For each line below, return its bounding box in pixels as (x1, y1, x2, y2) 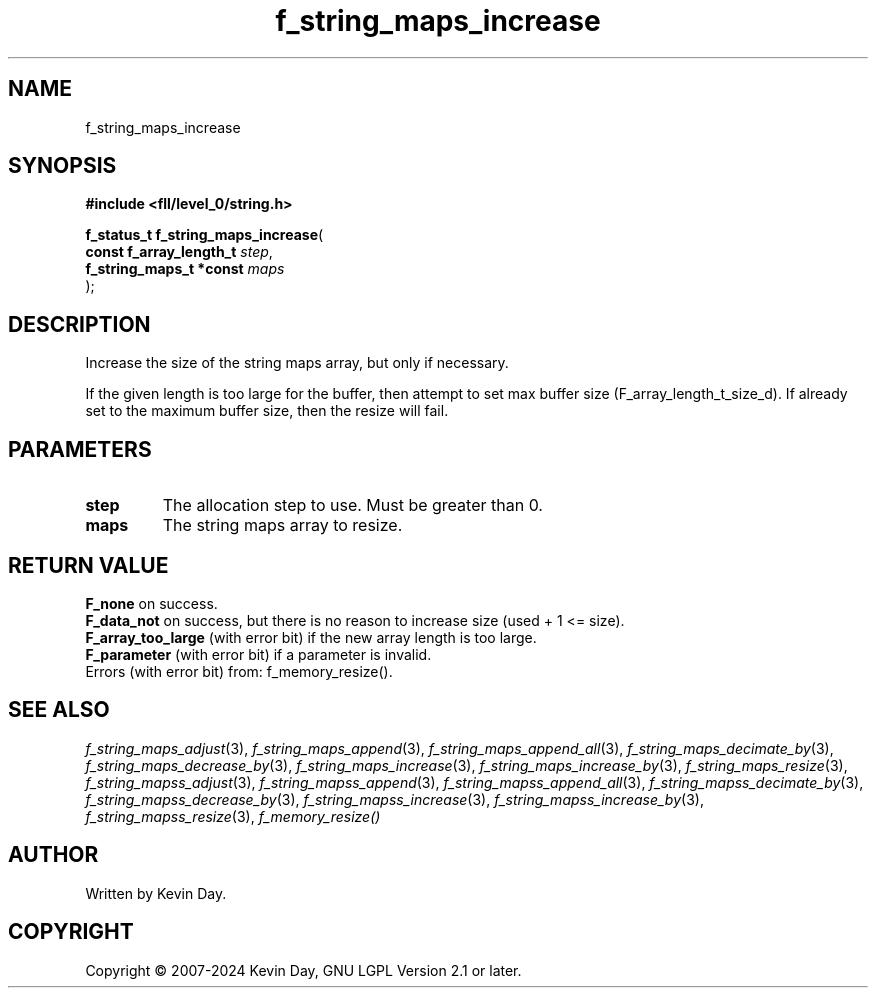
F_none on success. (85, 594, 218, 612)
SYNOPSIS (8, 153, 117, 179)
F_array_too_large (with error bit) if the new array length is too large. (85, 628, 537, 646)
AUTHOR (8, 842, 99, 868)
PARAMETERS (8, 436, 152, 462)
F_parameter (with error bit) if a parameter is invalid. (85, 645, 432, 663)
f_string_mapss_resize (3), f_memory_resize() (85, 807, 381, 825)
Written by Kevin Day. (85, 884, 227, 902)
